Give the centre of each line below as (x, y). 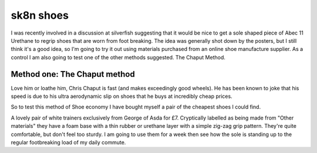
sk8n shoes (40, 15)
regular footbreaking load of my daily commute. (68, 142)
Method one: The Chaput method (73, 74)
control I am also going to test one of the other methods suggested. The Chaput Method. (118, 57)
